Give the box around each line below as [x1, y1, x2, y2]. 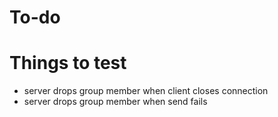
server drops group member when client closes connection [23, 85, 269, 97]
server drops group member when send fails [23, 96, 208, 108]
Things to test [9, 52, 127, 75]
